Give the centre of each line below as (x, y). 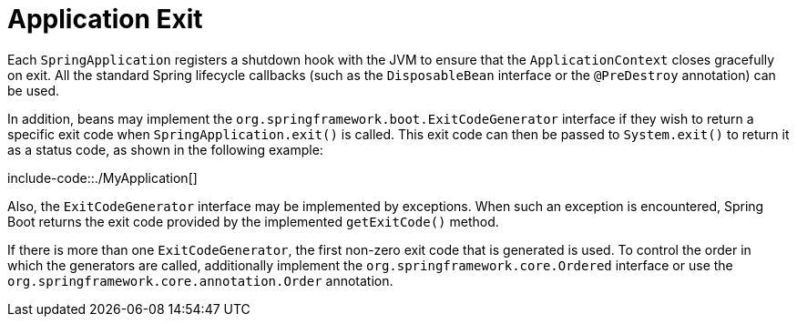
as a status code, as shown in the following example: (165, 149)
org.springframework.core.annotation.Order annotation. (200, 280)
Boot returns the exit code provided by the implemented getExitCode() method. (253, 221)
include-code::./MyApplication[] (102, 177)
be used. (34, 90)
